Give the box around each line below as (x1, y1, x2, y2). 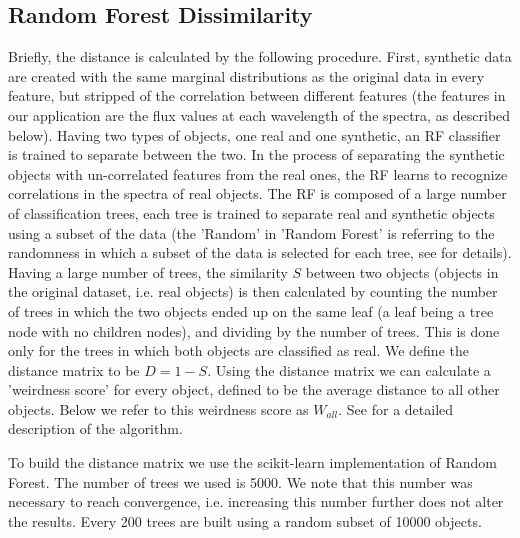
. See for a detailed (338, 398, 454, 419)
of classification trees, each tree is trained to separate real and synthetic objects (8, 202, 495, 223)
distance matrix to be (8, 359, 140, 380)
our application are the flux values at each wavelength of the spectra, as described (8, 104, 511, 125)
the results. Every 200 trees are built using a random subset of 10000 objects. (8, 510, 482, 531)
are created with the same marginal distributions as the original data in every (8, 65, 485, 86)
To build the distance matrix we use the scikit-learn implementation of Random (8, 452, 497, 473)
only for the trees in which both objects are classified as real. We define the (8, 340, 469, 361)
